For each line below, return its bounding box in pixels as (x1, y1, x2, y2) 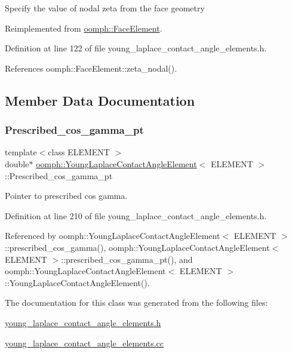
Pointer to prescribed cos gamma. (5, 189, 128, 202)
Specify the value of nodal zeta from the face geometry (5, 2, 205, 14)
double (5, 157, 29, 170)
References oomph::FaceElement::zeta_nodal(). (5, 62, 177, 74)
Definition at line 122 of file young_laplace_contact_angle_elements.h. (5, 42, 267, 54)
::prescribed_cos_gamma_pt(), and (61, 253, 193, 265)
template (5, 146, 37, 158)
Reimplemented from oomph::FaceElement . (5, 22, 162, 34)
